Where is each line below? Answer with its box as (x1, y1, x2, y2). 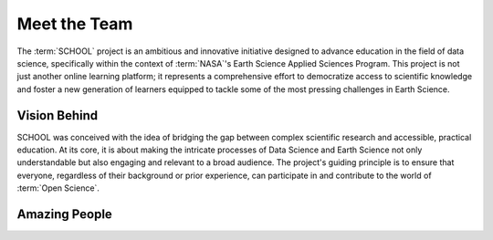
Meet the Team (16, 14, 133, 34)
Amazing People (16, 206, 113, 222)
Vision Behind (16, 108, 99, 123)
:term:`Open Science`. (16, 183, 100, 193)
